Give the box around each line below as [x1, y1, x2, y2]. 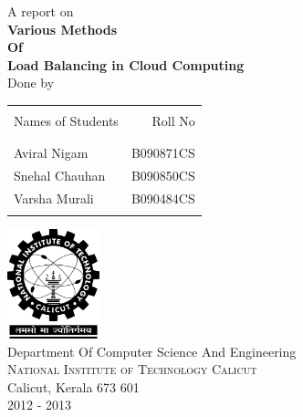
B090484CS [131, 189, 195, 207]
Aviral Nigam [14, 143, 89, 162]
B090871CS [131, 143, 195, 162]
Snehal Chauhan [14, 166, 106, 185]
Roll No [151, 110, 195, 130]
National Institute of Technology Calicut [7, 360, 257, 379]
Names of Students [14, 110, 119, 130]
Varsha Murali [14, 189, 94, 207]
